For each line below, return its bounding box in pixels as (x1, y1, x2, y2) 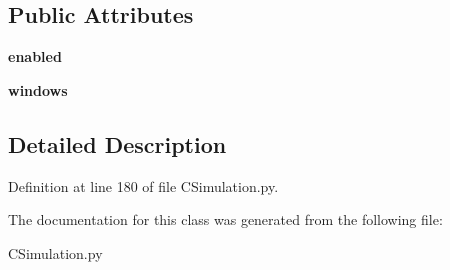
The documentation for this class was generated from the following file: (8, 209, 443, 230)
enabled (8, 46, 62, 67)
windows (8, 79, 68, 100)
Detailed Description (8, 128, 227, 159)
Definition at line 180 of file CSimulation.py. (8, 175, 279, 196)
